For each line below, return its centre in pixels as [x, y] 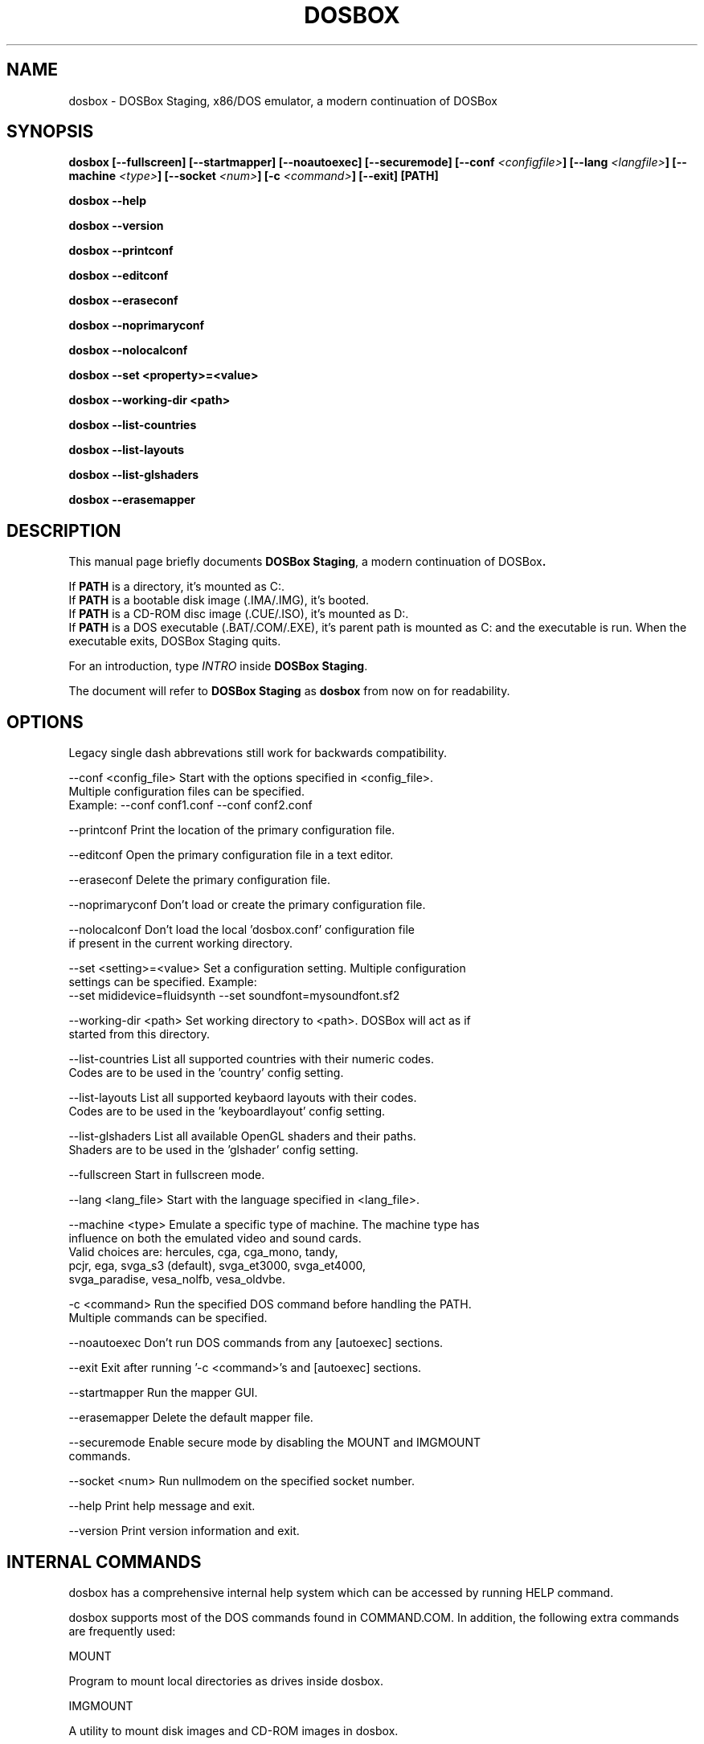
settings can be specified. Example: [163, 982]
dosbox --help [107, 201]
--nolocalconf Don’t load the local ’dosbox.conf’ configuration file [241, 930]
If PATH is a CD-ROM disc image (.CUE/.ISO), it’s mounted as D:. [239, 614]
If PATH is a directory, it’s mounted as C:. [177, 587]
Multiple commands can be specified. [168, 1318]
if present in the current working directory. [181, 944]
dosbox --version [116, 226]
